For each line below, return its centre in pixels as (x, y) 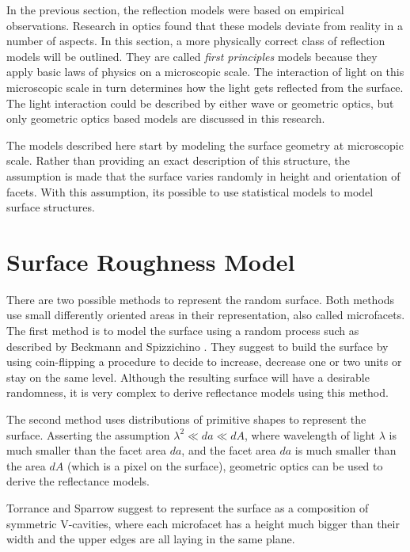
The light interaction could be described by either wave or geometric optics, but (200, 103)
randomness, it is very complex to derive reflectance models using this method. (197, 392)
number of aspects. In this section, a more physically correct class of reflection (196, 41)
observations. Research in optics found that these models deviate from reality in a (205, 25)
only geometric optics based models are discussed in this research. (166, 118)
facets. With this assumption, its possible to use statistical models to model (190, 191)
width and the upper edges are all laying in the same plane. (151, 539)
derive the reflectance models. (78, 481)
